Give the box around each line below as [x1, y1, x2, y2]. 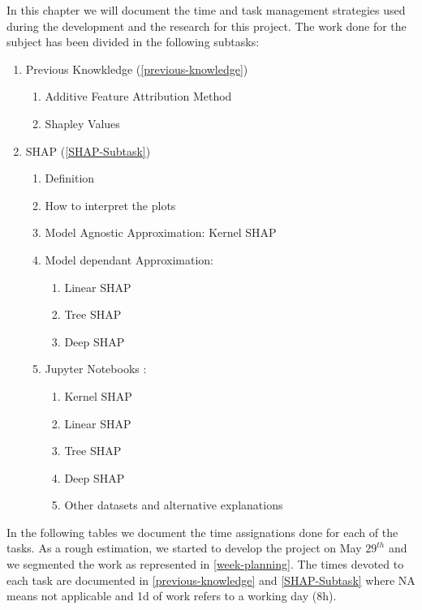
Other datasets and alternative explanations [64, 496, 283, 513]
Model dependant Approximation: [45, 251, 213, 268]
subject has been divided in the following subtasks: [6, 33, 260, 50]
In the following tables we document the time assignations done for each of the [6, 523, 398, 540]
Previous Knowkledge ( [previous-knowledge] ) [25, 60, 248, 77]
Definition [45, 170, 95, 187]
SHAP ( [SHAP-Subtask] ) [25, 142, 151, 159]
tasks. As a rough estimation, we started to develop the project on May [6, 539, 362, 556]
